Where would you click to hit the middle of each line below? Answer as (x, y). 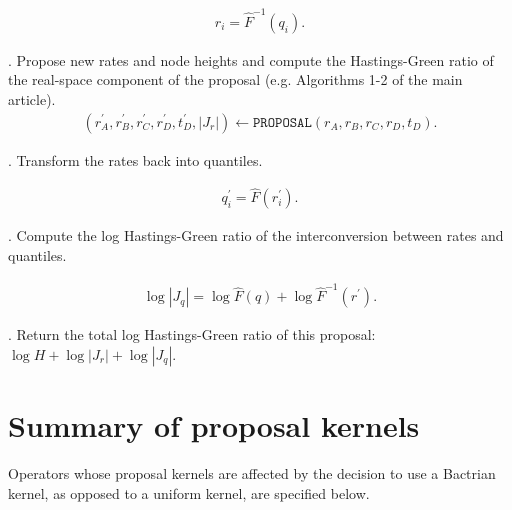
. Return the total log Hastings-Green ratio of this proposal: (192, 334)
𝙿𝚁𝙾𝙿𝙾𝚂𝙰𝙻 (282, 122)
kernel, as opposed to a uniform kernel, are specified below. (189, 492)
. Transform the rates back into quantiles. (135, 159)
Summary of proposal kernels (214, 425)
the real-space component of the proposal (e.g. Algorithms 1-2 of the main (235, 79)
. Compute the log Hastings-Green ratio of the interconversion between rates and (256, 235)
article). (32, 98)
